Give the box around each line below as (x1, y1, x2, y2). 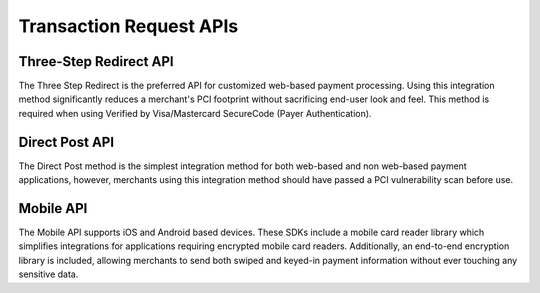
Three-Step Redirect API (18, 53, 174, 70)
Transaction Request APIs (18, 15, 239, 37)
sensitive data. (18, 268, 79, 280)
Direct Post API (18, 133, 115, 150)
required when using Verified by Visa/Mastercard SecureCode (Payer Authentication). (18, 107, 372, 119)
